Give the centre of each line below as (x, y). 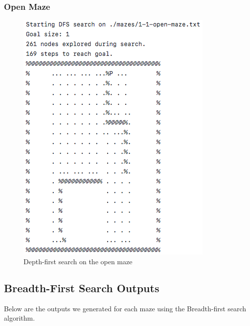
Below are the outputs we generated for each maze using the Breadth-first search (125, 308)
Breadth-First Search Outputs (82, 288)
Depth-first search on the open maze (78, 261)
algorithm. (20, 318)
